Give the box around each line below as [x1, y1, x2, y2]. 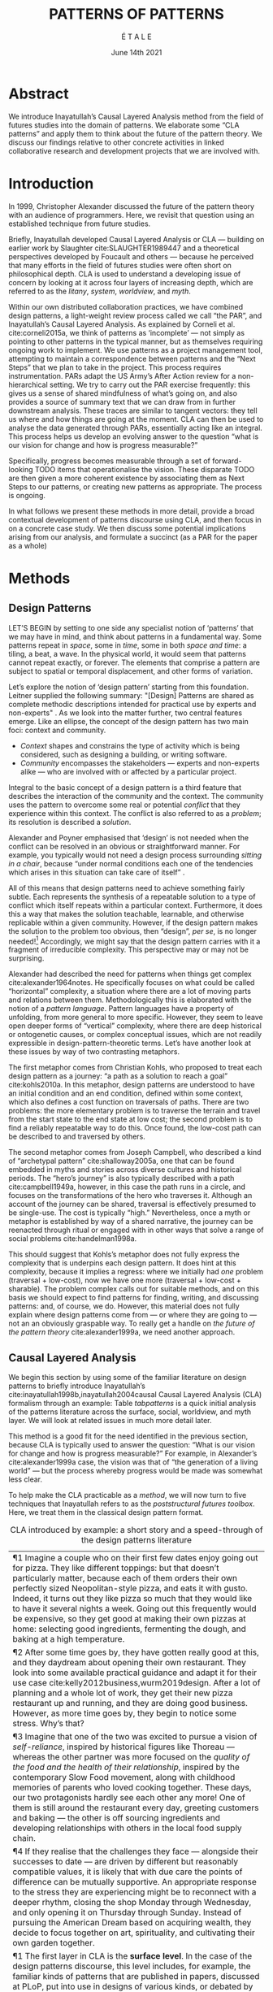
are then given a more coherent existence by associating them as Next [8, 473, 245, 483]
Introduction [8, 174, 94, 193]
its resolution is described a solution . [8, 817, 132, 827]
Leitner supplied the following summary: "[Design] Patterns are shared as [8, 690, 254, 700]
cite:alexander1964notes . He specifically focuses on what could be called [8, 978, 255, 987]
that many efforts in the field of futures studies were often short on [8, 260, 232, 270]
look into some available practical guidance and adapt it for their [12, 1667, 258, 1678]
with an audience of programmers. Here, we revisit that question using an [8, 210, 254, 219]
